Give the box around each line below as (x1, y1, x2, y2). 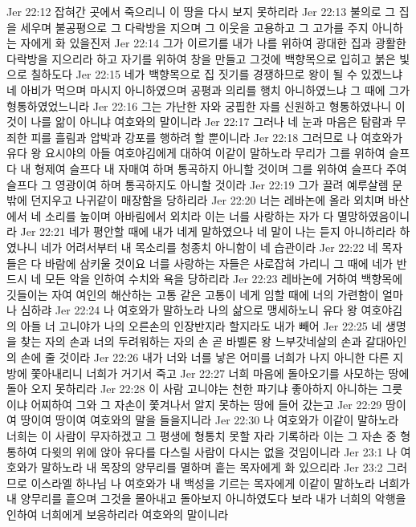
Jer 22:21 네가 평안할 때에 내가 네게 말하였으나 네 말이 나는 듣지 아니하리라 (20, 223, 396, 240)
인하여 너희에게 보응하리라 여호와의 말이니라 (6, 506, 229, 522)
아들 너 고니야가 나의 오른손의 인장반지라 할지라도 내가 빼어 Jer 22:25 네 (20, 317, 382, 334)
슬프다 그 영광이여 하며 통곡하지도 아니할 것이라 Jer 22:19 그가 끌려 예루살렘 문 (6, 176, 403, 193)
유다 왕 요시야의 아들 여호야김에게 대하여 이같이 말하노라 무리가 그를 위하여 (6, 144, 385, 161)
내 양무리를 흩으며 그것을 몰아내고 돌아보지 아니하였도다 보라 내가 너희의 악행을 (6, 490, 406, 507)
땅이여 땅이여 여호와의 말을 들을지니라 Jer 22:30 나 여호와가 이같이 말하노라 (20, 411, 399, 428)
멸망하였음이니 (336, 207, 410, 224)
